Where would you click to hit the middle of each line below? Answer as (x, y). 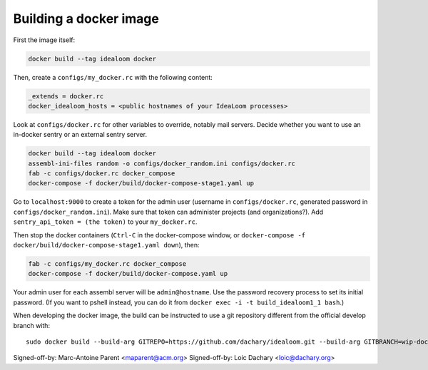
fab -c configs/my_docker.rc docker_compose (107, 263)
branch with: (31, 325)
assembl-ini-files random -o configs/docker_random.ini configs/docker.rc (162, 163)
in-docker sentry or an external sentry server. (80, 135)
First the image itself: (44, 40)
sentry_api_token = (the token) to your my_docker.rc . (105, 222)
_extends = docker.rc (66, 96)
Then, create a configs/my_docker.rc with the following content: (113, 77)
